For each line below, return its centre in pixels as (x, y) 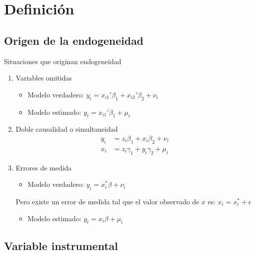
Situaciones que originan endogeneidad (63, 61)
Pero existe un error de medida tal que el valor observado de (107, 201)
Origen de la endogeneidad (74, 40)
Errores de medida (44, 167)
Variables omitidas (44, 78)
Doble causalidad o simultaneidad (67, 129)
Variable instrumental (61, 245)
